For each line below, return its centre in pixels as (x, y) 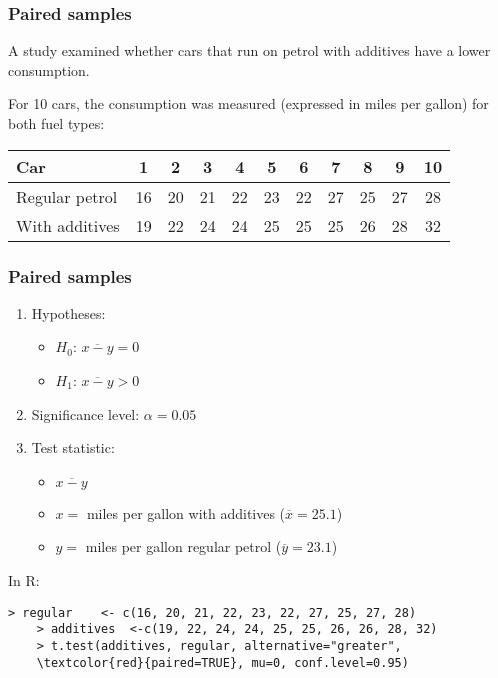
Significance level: (85, 413)
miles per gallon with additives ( (186, 512)
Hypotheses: (68, 312)
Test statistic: (73, 447)
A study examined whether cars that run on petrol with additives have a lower (249, 50)
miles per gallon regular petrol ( (183, 546)
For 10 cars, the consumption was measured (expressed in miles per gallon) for (248, 103)
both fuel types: (56, 123)
